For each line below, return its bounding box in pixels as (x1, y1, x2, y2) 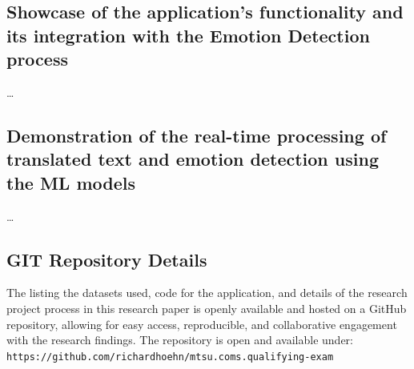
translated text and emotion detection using (6, 146, 379, 171)
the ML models (6, 170, 136, 195)
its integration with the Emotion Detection (6, 22, 370, 47)
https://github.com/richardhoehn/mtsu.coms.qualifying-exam (6, 351, 334, 363)
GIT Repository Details (6, 247, 207, 271)
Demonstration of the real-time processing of (6, 122, 387, 147)
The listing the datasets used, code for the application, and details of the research (6, 284, 408, 301)
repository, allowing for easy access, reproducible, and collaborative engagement (6, 315, 397, 332)
